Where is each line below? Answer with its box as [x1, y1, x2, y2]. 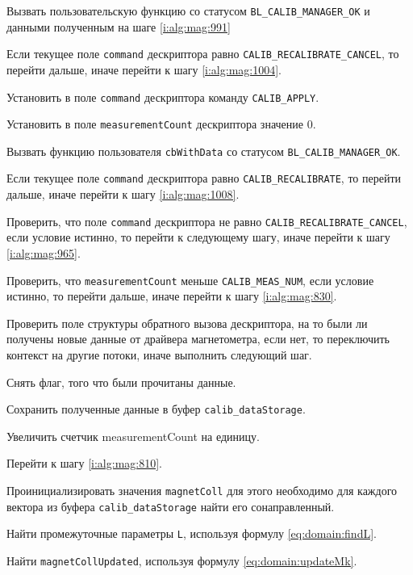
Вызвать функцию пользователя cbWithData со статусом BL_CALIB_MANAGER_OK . [6, 142, 401, 159]
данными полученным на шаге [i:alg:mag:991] [6, 18, 231, 35]
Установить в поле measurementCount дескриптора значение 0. [6, 115, 316, 132]
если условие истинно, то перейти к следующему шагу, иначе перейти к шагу [6, 229, 390, 246]
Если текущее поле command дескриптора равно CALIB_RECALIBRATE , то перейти [6, 170, 402, 187]
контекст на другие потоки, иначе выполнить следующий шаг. [6, 346, 312, 363]
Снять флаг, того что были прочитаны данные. [6, 373, 236, 390]
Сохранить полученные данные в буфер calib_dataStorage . [6, 401, 306, 418]
